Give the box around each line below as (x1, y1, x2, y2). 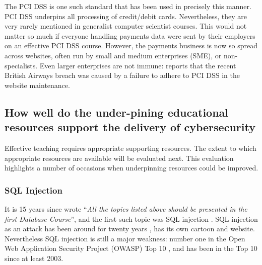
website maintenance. (5, 79, 70, 90)
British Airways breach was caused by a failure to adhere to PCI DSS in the (5, 70, 240, 80)
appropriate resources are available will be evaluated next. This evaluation (5, 152, 234, 163)
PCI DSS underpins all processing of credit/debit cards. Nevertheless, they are (5, 11, 247, 21)
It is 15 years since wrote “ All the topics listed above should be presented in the (5, 203, 247, 214)
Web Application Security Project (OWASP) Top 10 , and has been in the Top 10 (5, 243, 257, 253)
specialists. (5, 60, 38, 70)
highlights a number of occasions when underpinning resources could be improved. (5, 162, 258, 173)
